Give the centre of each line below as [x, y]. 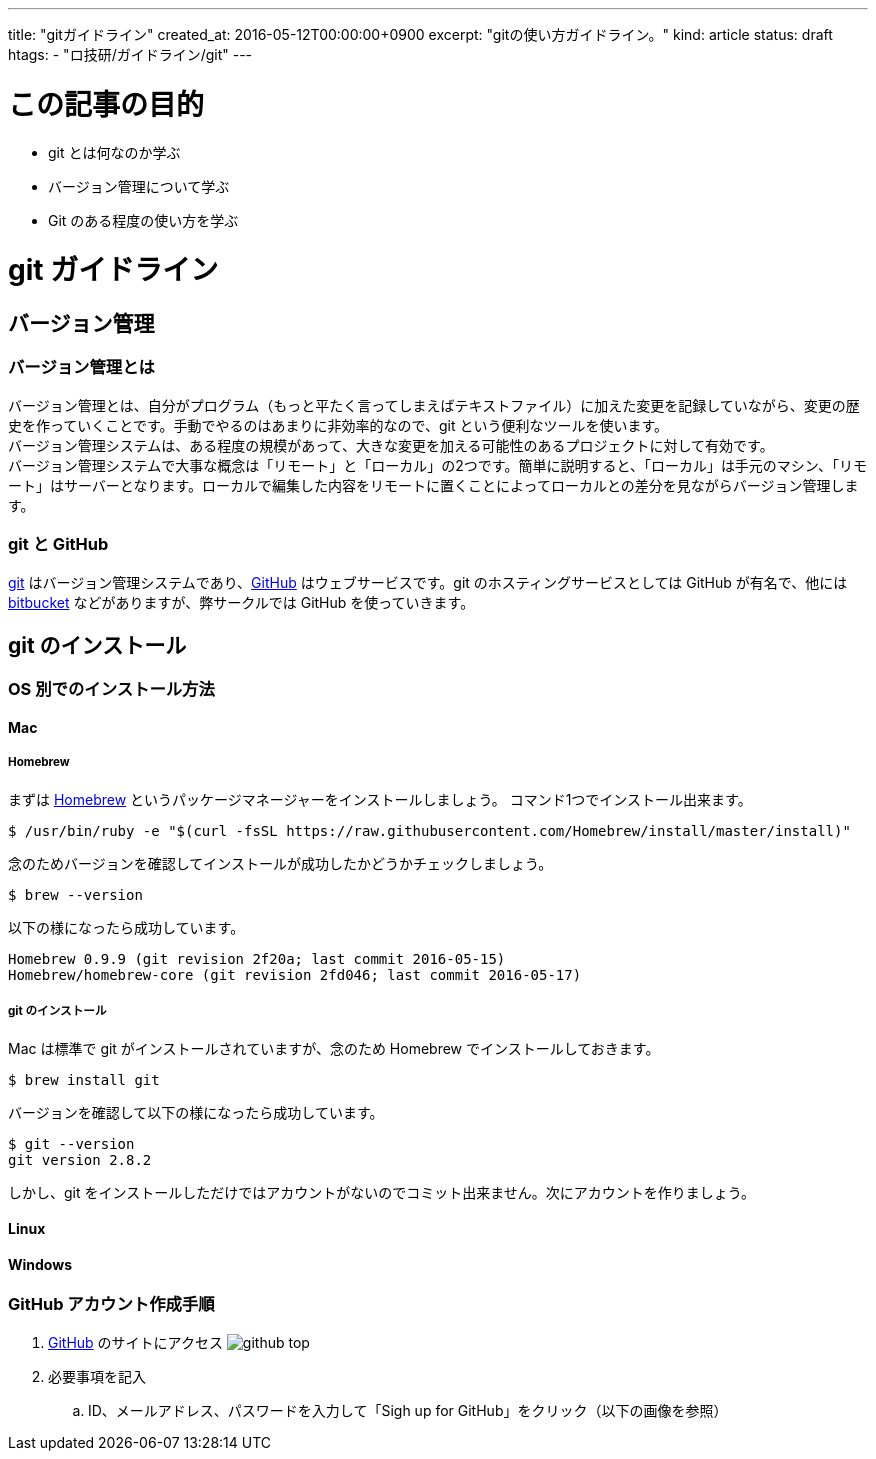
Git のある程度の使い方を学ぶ [143, 220]
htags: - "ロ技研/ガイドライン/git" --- [130, 54]
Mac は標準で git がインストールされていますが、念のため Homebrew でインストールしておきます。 [334, 1048]
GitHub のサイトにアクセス [135, 1342]
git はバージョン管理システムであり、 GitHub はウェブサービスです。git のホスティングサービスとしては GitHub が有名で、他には [428, 582]
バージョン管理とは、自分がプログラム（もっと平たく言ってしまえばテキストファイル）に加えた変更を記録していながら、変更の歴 [434, 405]
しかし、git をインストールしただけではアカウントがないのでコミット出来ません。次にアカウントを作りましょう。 [381, 1192]
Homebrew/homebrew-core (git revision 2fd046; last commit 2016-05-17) [295, 974]
